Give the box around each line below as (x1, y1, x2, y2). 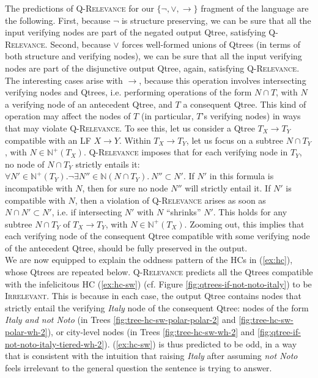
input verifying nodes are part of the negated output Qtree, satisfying (5, 26, 266, 39)
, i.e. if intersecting (51, 206, 122, 218)
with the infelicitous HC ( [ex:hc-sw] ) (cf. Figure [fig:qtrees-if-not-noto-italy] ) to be (5, 277, 312, 290)
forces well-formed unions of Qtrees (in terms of (122, 37, 301, 50)
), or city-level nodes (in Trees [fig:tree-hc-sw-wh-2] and (47, 325, 255, 338)
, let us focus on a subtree (186, 133, 283, 146)
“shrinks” (166, 206, 201, 218)
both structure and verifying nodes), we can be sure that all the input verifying (5, 50, 302, 62)
